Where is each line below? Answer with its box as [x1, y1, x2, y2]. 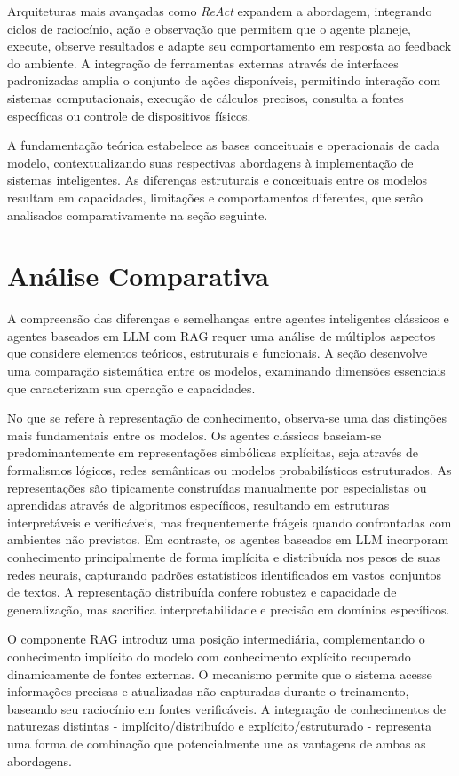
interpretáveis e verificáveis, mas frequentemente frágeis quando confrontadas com [7, 512, 452, 531]
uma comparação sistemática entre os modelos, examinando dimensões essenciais [7, 361, 446, 380]
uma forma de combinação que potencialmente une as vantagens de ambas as [7, 733, 426, 752]
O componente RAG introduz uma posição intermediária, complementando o [7, 630, 425, 648]
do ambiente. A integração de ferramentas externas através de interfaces [7, 53, 399, 72]
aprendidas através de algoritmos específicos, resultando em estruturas [7, 495, 390, 514]
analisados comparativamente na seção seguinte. [7, 205, 268, 224]
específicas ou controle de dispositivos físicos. [7, 106, 251, 124]
